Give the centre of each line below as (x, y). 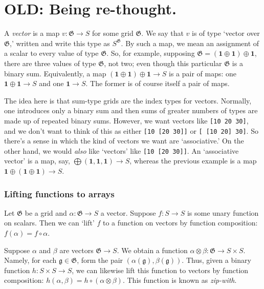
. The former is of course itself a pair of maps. (158, 83)
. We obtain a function (152, 250)
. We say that (162, 33)
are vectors (76, 250)
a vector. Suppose (128, 212)
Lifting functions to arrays (59, 193)
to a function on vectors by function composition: (180, 223)
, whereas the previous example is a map (193, 161)
